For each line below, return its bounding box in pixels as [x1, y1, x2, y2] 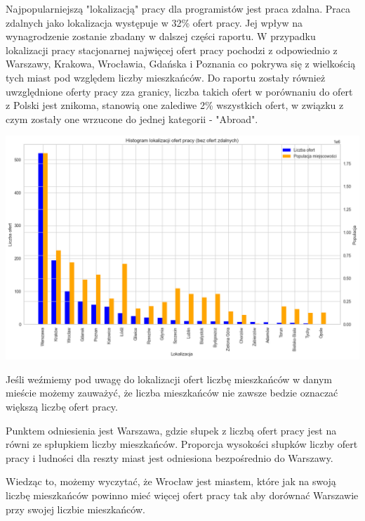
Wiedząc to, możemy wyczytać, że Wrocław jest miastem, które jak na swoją [6, 474, 336, 489]
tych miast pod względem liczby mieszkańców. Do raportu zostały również [6, 70, 326, 84]
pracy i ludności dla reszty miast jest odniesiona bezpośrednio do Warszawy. [6, 450, 333, 465]
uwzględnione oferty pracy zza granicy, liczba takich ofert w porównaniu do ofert [6, 84, 353, 98]
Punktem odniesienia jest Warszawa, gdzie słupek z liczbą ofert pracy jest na [6, 423, 337, 437]
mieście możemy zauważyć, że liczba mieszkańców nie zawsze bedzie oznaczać [6, 385, 338, 400]
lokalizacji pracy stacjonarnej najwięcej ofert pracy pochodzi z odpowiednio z [6, 42, 338, 57]
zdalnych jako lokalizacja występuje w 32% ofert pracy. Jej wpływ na [6, 15, 303, 30]
